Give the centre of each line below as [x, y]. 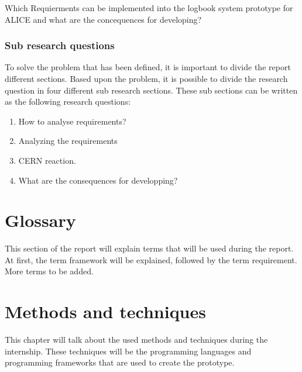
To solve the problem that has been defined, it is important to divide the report [148, 67]
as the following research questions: [68, 101]
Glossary [40, 220]
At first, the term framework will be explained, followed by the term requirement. [151, 259]
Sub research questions [60, 45]
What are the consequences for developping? [98, 180]
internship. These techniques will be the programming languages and [128, 351]
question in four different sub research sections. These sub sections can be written [151, 90]
